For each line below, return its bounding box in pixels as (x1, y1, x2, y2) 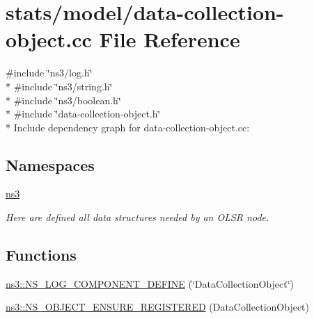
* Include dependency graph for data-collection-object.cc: (6, 120, 250, 134)
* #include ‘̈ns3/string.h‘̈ (6, 79, 113, 93)
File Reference (99, 25, 240, 54)
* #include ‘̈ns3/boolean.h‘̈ (6, 92, 121, 107)
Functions (6, 244, 77, 265)
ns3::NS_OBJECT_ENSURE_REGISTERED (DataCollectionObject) (6, 300, 309, 314)
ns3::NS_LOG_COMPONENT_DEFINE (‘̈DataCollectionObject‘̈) (6, 276, 295, 291)
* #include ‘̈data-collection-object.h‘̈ (6, 106, 161, 121)
